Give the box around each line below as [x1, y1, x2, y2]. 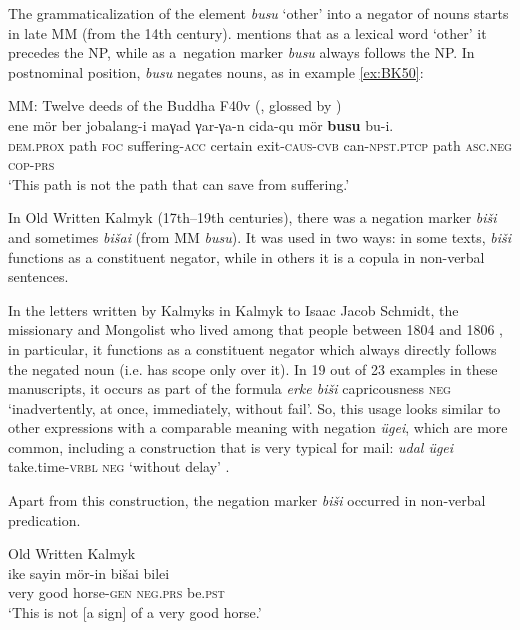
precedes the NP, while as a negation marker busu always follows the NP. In [8, 42, 475, 63]
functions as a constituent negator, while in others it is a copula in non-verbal [8, 246, 485, 267]
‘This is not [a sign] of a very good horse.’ [8, 602, 262, 623]
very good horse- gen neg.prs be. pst [8, 582, 225, 603]
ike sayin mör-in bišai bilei [8, 562, 170, 583]
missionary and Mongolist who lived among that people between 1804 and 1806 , [8, 319, 503, 340]
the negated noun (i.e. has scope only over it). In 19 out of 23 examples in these [8, 358, 498, 379]
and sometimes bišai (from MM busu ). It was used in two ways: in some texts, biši [8, 226, 512, 247]
